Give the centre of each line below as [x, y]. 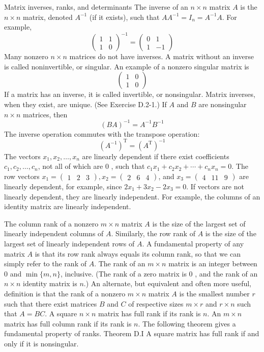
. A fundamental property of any [193, 243]
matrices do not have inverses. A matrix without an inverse [162, 56]
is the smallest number [214, 293]
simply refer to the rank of [45, 263]
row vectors [22, 176]
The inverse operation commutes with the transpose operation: [102, 133]
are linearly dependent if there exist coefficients [156, 156]
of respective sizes [156, 303]
